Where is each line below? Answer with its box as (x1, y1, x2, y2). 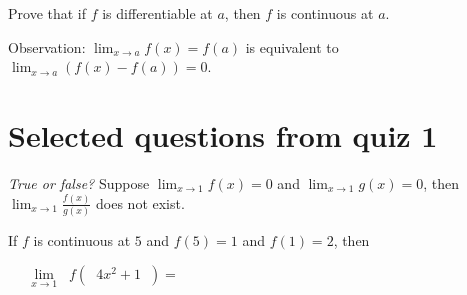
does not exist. (96, 192, 185, 213)
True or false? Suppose (8, 172, 150, 193)
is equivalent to (245, 36, 339, 57)
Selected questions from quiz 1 (8, 114, 438, 155)
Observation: (8, 36, 86, 57)
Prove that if (8, 3, 87, 23)
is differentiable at (102, 3, 213, 23)
